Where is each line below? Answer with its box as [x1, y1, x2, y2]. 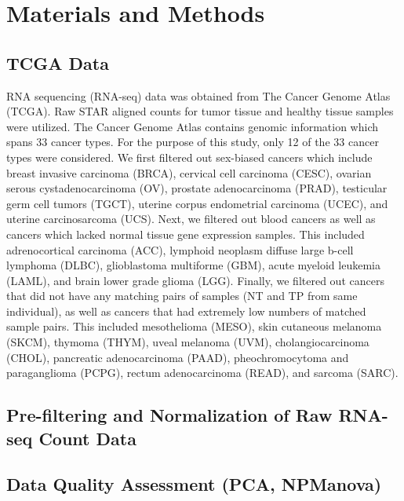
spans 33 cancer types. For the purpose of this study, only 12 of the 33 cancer [6, 133, 379, 150]
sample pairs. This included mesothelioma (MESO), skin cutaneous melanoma [6, 318, 382, 335]
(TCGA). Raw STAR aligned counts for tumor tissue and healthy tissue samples [6, 103, 394, 119]
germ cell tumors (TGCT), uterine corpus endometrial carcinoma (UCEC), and [6, 195, 388, 211]
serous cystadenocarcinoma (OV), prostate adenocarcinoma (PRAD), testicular [6, 180, 388, 196]
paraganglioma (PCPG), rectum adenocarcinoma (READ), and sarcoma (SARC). [6, 364, 399, 381]
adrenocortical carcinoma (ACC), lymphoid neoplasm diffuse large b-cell [6, 241, 354, 258]
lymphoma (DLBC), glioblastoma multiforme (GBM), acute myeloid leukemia [6, 257, 380, 273]
